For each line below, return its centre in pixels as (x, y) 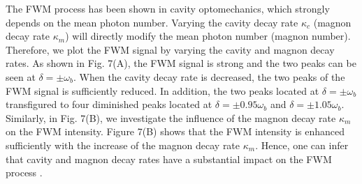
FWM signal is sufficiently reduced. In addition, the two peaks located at (162, 90)
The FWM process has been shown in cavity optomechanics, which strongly (168, 8)
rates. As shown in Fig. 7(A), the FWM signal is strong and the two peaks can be (181, 63)
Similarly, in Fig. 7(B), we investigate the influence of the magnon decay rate (171, 117)
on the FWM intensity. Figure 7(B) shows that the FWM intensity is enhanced (175, 131)
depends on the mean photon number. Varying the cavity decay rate (152, 22)
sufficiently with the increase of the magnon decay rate (123, 145)
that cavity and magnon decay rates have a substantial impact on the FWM (169, 159)
